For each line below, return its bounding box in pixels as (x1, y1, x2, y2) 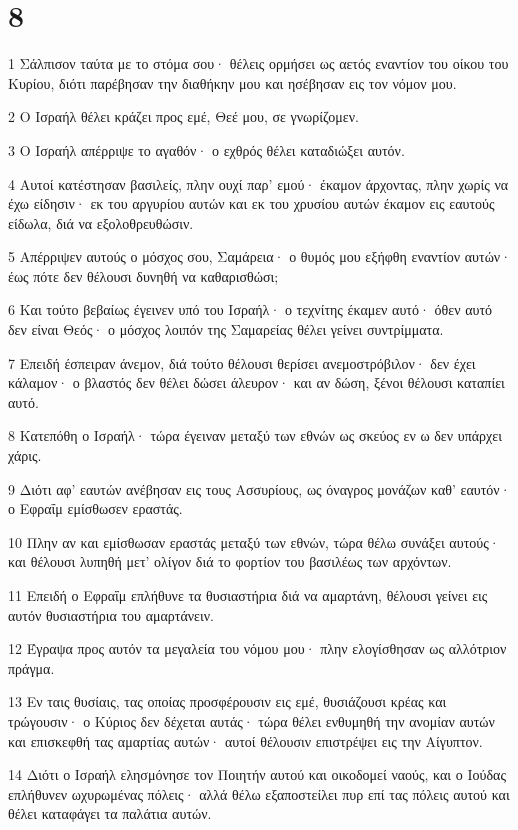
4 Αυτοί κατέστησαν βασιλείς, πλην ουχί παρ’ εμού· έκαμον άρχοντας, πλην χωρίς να (8, 173, 509, 194)
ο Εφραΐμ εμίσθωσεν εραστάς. (8, 498, 183, 519)
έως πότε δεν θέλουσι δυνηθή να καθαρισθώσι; (8, 265, 279, 286)
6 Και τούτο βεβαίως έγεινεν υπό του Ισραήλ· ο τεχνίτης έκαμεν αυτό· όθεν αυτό (8, 299, 493, 320)
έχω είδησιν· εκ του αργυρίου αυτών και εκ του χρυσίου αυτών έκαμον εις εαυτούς (8, 193, 495, 214)
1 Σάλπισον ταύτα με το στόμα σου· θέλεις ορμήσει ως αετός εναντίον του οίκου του (8, 53, 509, 74)
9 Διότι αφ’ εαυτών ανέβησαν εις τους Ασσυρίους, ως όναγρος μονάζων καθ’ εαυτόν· (8, 478, 511, 499)
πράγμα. (8, 657, 55, 678)
